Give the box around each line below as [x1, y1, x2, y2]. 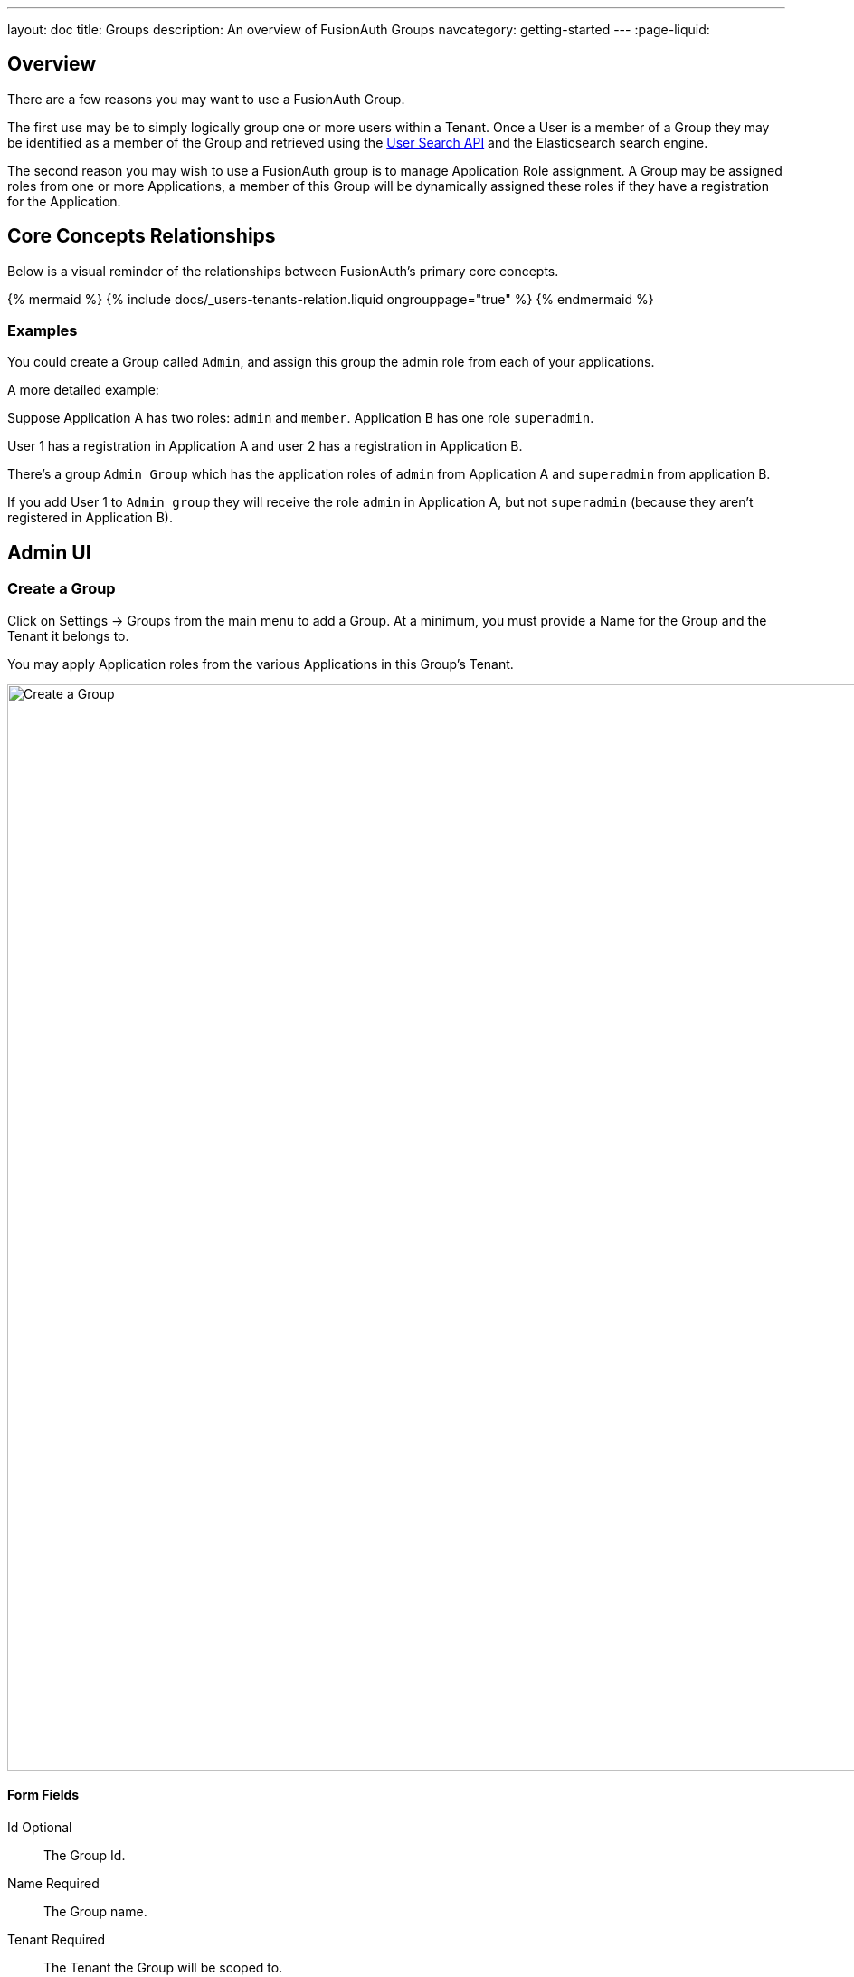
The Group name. [43, 1903, 147, 1919]
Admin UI [7, 540, 91, 564]
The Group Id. [43, 1847, 126, 1863]
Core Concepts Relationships [7, 224, 276, 248]
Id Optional [7, 1819, 72, 1835]
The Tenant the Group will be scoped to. [43, 1959, 283, 1975]
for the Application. [7, 193, 121, 209]
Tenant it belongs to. [7, 627, 129, 644]
